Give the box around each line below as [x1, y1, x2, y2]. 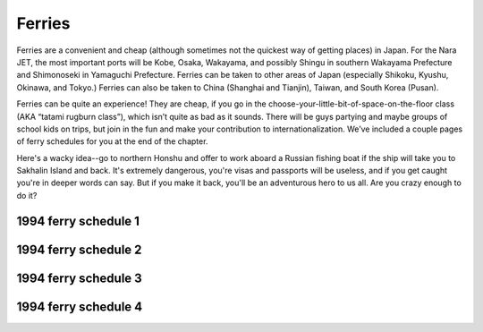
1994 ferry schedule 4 [16, 299, 143, 314]
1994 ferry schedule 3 [16, 270, 142, 285]
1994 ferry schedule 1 [16, 213, 140, 228]
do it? [16, 190, 38, 200]
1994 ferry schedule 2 [16, 242, 142, 257]
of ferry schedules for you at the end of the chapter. [16, 136, 208, 147]
